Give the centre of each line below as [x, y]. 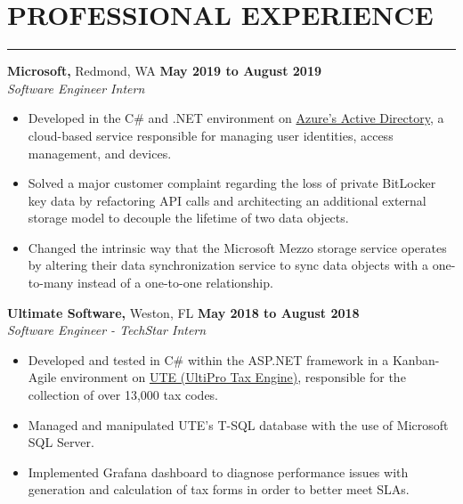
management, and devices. [100, 153]
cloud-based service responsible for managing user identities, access [211, 135]
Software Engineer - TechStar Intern [107, 330]
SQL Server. [61, 442]
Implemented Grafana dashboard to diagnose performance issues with [218, 471]
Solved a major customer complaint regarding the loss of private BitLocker [232, 183]
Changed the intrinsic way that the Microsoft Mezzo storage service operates [237, 247]
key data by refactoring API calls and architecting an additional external [227, 200]
